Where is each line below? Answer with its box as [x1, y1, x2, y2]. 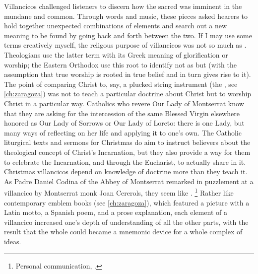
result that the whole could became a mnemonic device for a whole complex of [4, 226, 243, 237]
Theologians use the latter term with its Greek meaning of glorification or [4, 49, 228, 60]
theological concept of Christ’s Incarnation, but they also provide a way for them [4, 146, 251, 157]
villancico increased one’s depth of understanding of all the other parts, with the [4, 216, 249, 227]
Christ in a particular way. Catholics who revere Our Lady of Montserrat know [4, 98, 244, 108]
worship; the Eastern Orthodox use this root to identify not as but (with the [4, 59, 237, 69]
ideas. [4, 236, 21, 246]
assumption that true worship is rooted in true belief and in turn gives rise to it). [4, 69, 251, 79]
